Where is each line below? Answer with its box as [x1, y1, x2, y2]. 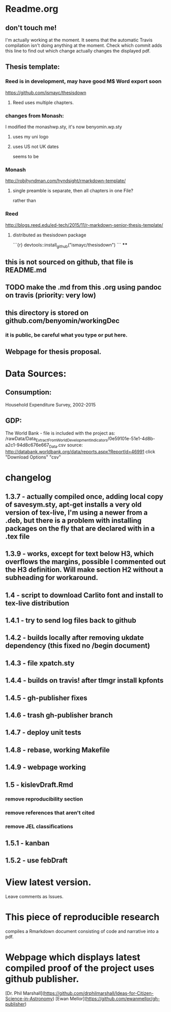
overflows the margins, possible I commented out [5, 558, 166, 566]
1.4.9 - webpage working [5, 763, 86, 772]
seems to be [12, 153, 39, 159]
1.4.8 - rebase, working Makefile [5, 745, 110, 754]
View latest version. [5, 877, 92, 888]
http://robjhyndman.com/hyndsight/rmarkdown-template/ [5, 178, 126, 184]
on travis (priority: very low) [5, 291, 96, 300]
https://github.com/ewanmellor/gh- [86, 995, 160, 1001]
